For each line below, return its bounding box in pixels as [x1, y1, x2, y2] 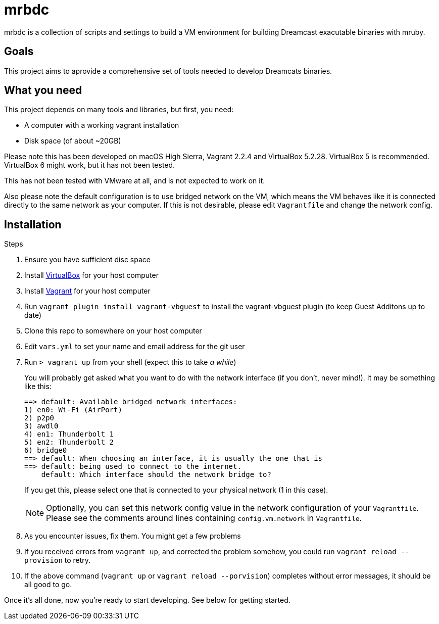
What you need [4, 84, 82, 97]
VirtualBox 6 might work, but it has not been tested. [4, 161, 175, 170]
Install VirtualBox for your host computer [24, 271, 159, 280]
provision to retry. [24, 556, 91, 565]
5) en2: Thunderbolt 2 [24, 438, 114, 447]
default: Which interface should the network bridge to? [41, 470, 271, 479]
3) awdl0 [24, 422, 59, 430]
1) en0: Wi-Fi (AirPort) [24, 406, 122, 414]
